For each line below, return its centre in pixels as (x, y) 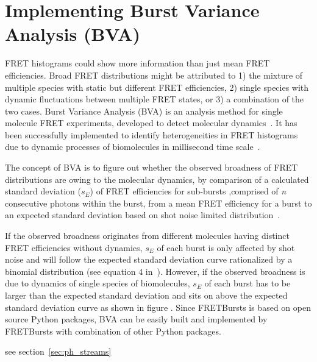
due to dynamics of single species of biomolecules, (98, 283)
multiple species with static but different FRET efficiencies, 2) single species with (157, 87)
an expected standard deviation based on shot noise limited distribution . (143, 215)
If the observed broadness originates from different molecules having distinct (147, 236)
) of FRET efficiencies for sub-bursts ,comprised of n (188, 191)
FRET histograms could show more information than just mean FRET (137, 63)
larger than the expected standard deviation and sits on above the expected (146, 295)
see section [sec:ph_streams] (58, 351)
